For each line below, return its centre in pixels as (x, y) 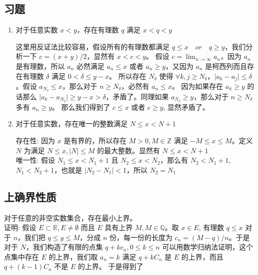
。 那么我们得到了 (81, 107)
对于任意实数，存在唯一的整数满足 (72, 124)
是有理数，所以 (40, 66)
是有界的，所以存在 (95, 140)
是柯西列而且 (226, 66)
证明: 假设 (20, 227)
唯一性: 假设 (35, 160)
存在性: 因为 (35, 140)
